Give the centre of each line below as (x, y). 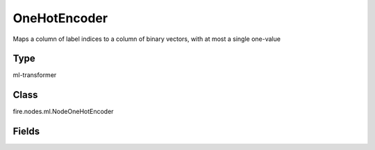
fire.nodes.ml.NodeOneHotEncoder (63, 112)
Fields (26, 132)
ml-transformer (35, 75)
